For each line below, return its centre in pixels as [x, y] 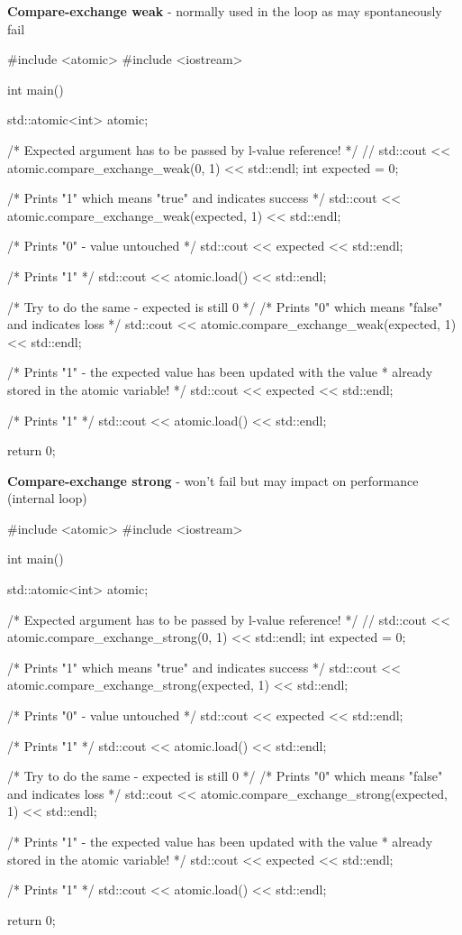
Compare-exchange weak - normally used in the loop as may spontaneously [225, 11]
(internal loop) [47, 498]
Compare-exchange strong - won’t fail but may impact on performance [213, 480]
